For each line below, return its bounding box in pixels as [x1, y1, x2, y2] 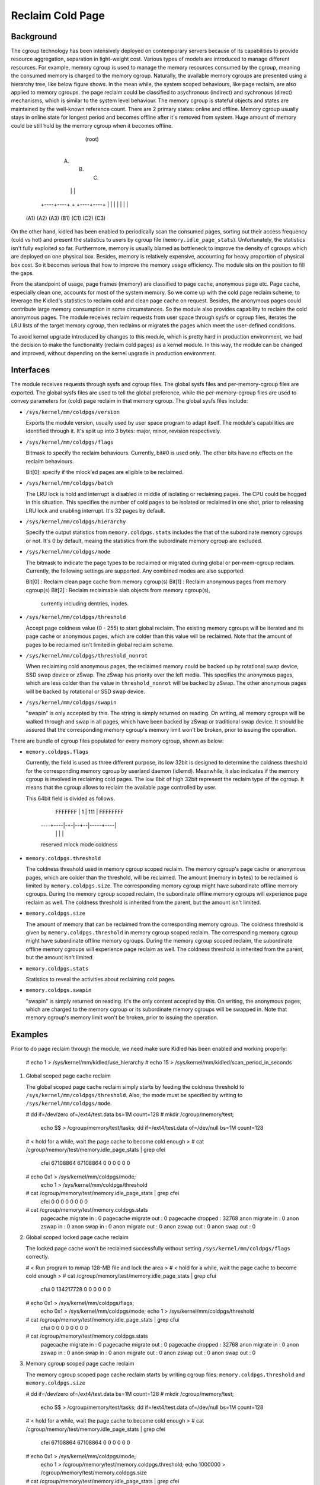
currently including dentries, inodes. [40, 600, 129, 607]
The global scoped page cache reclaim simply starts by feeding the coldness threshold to [25, 1083, 245, 1090]
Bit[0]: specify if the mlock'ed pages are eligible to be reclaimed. [25, 468, 184, 475]
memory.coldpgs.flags [25, 748, 89, 755]
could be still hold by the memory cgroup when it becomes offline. [11, 122, 173, 129]
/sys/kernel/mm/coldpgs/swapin [25, 699, 117, 706]
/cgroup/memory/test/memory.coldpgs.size [40, 1469, 148, 1476]
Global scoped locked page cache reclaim [25, 1234, 129, 1241]
